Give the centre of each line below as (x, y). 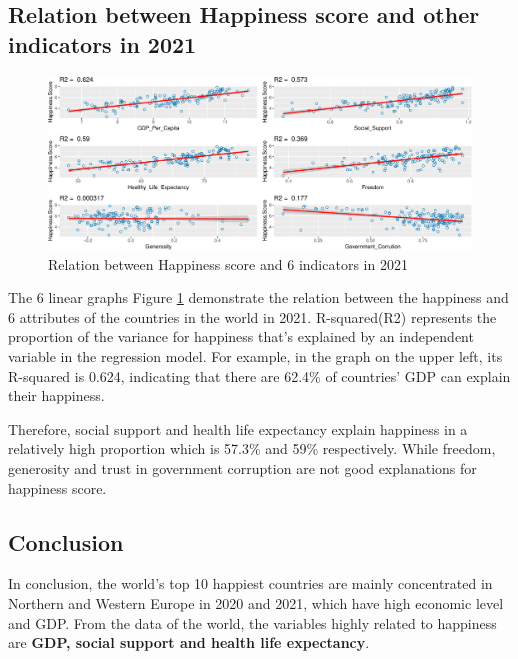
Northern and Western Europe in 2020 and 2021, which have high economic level (256, 603)
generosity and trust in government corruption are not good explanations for (242, 468)
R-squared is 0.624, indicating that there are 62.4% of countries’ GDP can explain (259, 375)
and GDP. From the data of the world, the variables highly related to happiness (252, 622)
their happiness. (56, 395)
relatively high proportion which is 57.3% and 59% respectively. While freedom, (252, 448)
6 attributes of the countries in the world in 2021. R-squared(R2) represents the (252, 316)
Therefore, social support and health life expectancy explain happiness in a (238, 428)
